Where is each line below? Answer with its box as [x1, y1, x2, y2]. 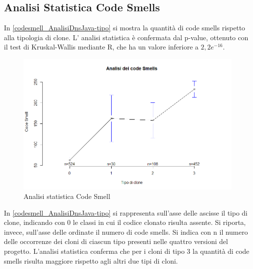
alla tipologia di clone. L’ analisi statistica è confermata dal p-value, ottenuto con [4, 32, 249, 42]
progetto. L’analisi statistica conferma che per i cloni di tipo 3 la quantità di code [4, 246, 250, 256]
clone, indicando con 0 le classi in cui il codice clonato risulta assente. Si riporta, [4, 217, 246, 227]
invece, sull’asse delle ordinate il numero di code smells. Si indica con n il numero [4, 226, 248, 237]
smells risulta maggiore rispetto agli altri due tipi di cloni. [4, 255, 178, 266]
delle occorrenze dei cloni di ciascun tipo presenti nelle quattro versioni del [4, 236, 228, 246]
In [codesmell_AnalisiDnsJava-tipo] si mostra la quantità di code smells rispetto [4, 23, 245, 33]
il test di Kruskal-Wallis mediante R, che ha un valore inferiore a [4, 42, 199, 52]
